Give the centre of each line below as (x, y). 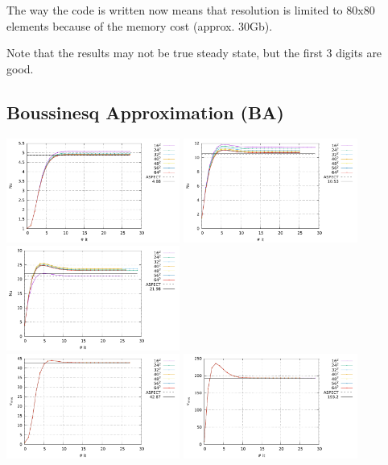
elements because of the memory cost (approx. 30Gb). (140, 25)
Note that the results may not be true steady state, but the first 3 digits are (194, 53)
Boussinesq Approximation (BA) (145, 112)
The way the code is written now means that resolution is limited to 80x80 (191, 10)
